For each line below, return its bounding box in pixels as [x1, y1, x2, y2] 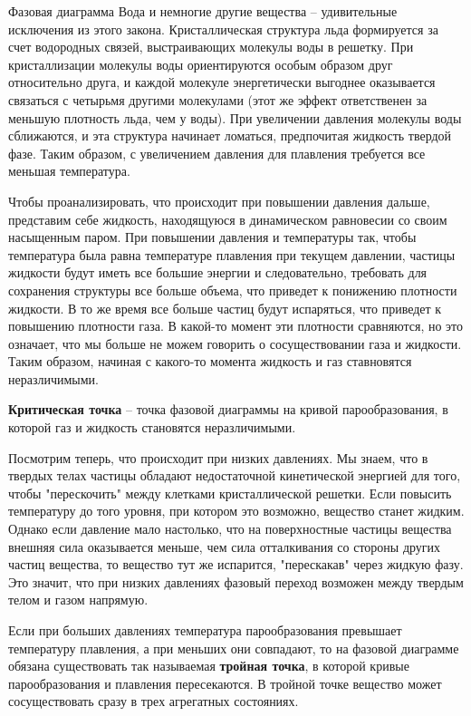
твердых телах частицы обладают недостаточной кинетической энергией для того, [8, 466, 461, 485]
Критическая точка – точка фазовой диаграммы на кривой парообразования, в [8, 400, 448, 419]
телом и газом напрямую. [8, 590, 149, 609]
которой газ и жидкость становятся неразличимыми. [8, 418, 296, 437]
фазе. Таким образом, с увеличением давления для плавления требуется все [8, 143, 426, 162]
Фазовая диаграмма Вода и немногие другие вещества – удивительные [8, 2, 398, 20]
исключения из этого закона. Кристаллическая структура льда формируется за [8, 19, 438, 38]
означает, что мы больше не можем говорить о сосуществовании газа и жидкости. [8, 334, 462, 353]
